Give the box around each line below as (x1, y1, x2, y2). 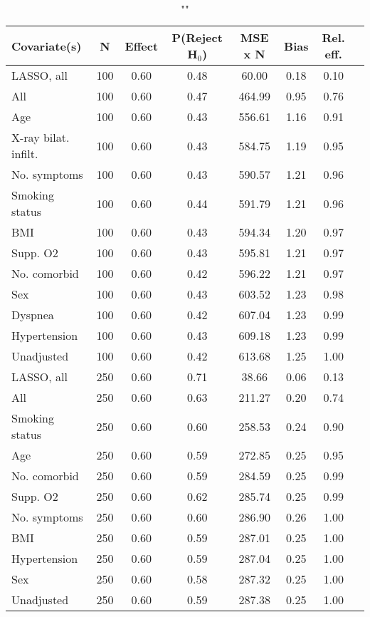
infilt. (11, 145, 38, 162)
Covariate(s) (11, 37, 82, 54)
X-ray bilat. (11, 129, 70, 145)
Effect (125, 37, 159, 54)
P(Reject (171, 29, 223, 46)
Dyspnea (11, 306, 54, 323)
